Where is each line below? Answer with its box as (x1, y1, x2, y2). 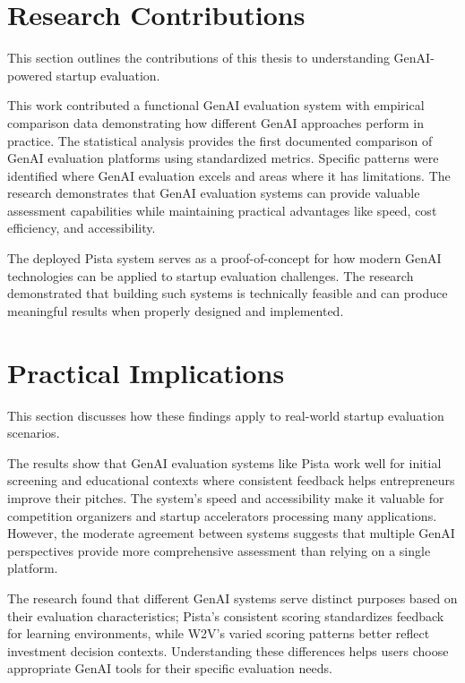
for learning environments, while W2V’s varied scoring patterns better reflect (7, 624, 430, 643)
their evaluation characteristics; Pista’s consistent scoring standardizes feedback (7, 606, 444, 625)
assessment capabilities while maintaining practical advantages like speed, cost (7, 201, 437, 219)
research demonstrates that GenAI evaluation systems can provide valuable (7, 184, 420, 202)
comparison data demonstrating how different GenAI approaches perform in (7, 113, 424, 132)
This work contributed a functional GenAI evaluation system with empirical (7, 96, 425, 115)
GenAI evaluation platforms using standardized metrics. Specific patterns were (7, 149, 439, 167)
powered (7, 65, 53, 84)
